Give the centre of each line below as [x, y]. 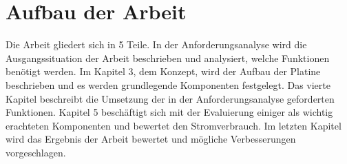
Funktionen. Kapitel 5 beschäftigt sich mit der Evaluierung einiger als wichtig [169, 112]
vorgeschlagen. [36, 152]
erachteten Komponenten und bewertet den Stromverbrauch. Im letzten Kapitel [173, 125]
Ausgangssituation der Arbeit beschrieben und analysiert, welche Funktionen [168, 58]
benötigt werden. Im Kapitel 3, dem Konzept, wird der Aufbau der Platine [163, 71]
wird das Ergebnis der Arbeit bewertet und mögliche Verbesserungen [151, 139]
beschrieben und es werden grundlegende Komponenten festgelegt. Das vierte [168, 84]
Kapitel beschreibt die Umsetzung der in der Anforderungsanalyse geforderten [170, 98]
